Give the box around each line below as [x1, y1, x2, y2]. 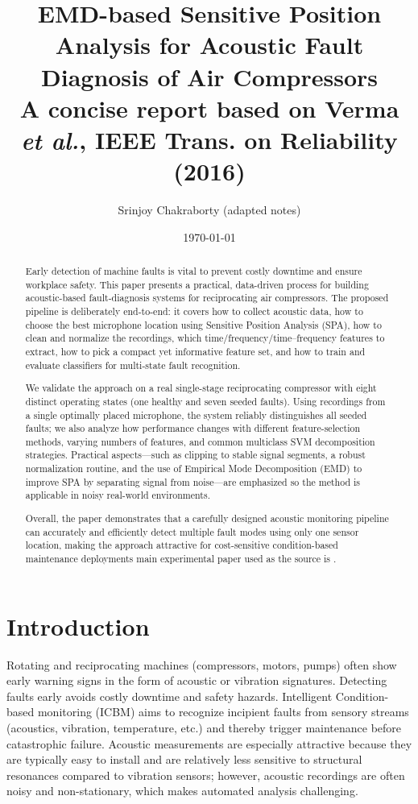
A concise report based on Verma [19, 91, 399, 124]
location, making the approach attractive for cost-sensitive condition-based [25, 538, 338, 552]
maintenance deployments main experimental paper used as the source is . [25, 551, 337, 565]
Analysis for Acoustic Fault [55, 28, 364, 61]
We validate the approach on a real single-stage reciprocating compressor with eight [25, 381, 377, 395]
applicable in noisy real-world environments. [25, 488, 210, 502]
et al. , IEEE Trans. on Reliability [21, 122, 398, 156]
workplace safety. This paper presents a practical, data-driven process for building [25, 277, 369, 291]
